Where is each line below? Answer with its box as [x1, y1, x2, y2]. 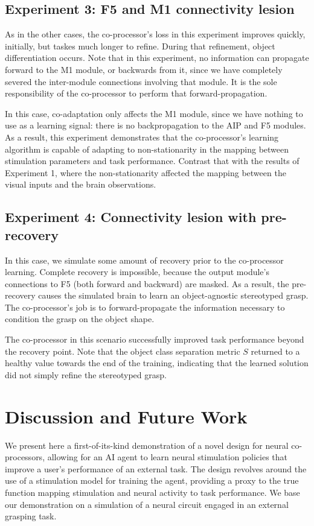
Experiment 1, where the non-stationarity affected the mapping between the [5, 166, 286, 179]
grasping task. [5, 510, 57, 522]
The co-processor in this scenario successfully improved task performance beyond [5, 333, 304, 346]
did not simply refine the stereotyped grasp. [5, 368, 167, 381]
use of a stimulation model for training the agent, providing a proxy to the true [5, 474, 299, 487]
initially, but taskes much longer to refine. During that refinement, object [5, 39, 275, 52]
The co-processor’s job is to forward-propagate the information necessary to [5, 300, 285, 313]
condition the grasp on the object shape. [5, 312, 155, 325]
